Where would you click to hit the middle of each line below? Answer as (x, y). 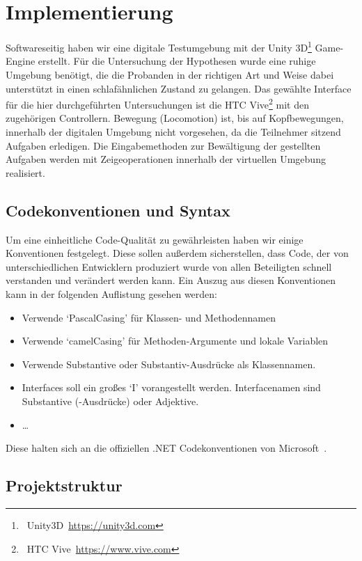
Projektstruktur (64, 485)
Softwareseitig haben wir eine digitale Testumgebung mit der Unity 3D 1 (159, 46)
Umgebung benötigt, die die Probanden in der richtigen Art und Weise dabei (170, 74)
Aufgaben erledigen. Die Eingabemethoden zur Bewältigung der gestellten (163, 145)
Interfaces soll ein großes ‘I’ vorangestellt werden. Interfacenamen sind (171, 387)
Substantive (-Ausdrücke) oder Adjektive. (110, 401)
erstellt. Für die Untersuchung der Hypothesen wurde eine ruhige (177, 61)
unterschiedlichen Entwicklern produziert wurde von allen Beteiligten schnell (169, 266)
